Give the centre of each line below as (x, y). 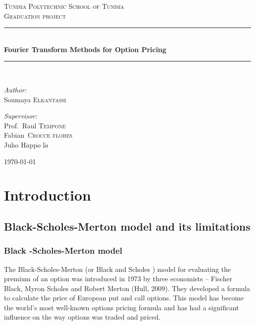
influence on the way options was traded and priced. (82, 317)
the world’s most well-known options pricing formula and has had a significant (122, 307)
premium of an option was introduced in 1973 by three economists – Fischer (118, 279)
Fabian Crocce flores (38, 135)
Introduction (48, 195)
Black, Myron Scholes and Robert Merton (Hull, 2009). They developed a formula (127, 288)
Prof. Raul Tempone (35, 125)
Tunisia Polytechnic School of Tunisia (64, 6)
